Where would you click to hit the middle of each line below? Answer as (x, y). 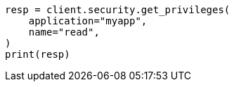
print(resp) (38, 54)
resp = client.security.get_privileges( (118, 10)
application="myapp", (88, 21)
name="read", (64, 32)
